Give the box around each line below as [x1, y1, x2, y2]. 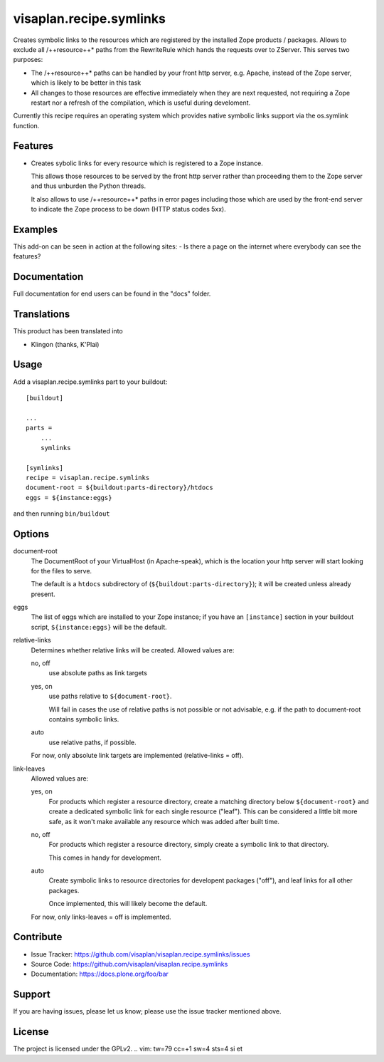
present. [31, 590, 56, 598]
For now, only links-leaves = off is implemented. [31, 912, 171, 921]
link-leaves [13, 764, 46, 773]
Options [13, 528, 50, 541]
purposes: [13, 56, 43, 64]
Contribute [13, 931, 63, 943]
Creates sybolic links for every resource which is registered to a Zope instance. [31, 159, 263, 167]
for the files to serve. [31, 566, 92, 575]
